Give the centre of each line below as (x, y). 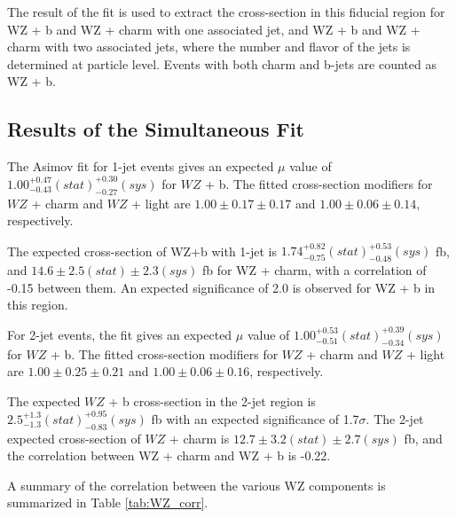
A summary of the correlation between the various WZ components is (197, 485)
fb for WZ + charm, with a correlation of (314, 270)
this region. (38, 305)
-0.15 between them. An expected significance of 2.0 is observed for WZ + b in (221, 287)
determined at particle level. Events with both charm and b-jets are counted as (222, 63)
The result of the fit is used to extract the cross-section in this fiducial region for (226, 12)
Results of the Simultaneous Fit (156, 129)
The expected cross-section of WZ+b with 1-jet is (142, 251)
